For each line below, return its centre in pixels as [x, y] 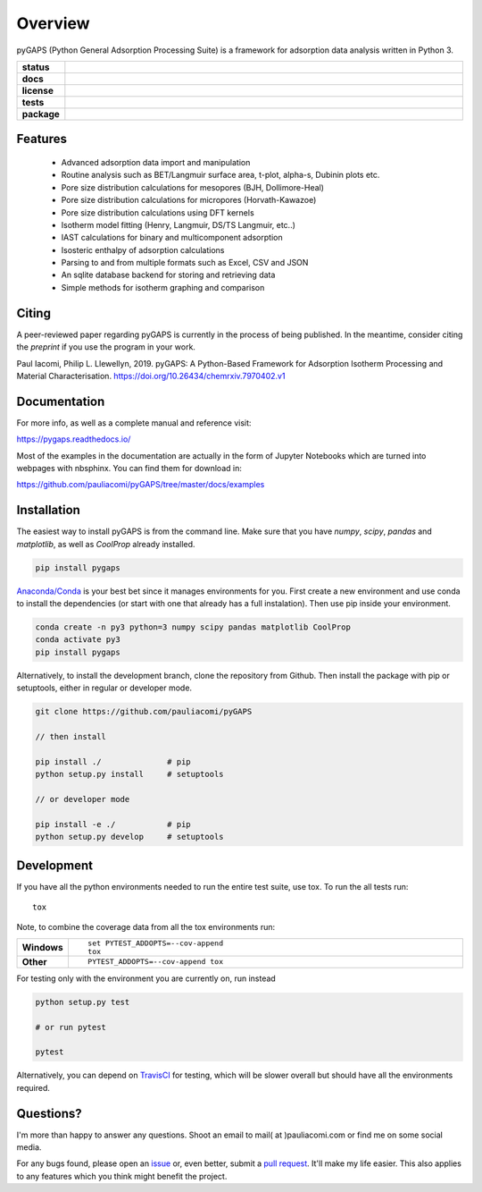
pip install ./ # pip [113, 761]
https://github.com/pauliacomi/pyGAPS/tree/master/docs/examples [141, 485]
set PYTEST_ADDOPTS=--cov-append [155, 943]
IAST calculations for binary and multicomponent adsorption [172, 238]
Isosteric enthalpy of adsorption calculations [143, 249]
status [36, 67]
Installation [48, 510]
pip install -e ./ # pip [113, 824]
